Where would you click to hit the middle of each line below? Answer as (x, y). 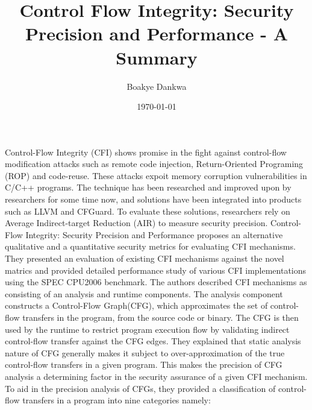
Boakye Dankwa (157, 86)
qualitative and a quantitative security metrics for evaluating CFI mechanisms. (150, 246)
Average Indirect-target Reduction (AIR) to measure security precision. (136, 223)
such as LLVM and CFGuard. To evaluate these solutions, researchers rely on (148, 211)
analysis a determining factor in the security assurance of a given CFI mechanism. (156, 376)
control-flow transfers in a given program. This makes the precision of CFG (144, 364)
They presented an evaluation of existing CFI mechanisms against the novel (145, 258)
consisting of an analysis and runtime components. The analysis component (144, 293)
